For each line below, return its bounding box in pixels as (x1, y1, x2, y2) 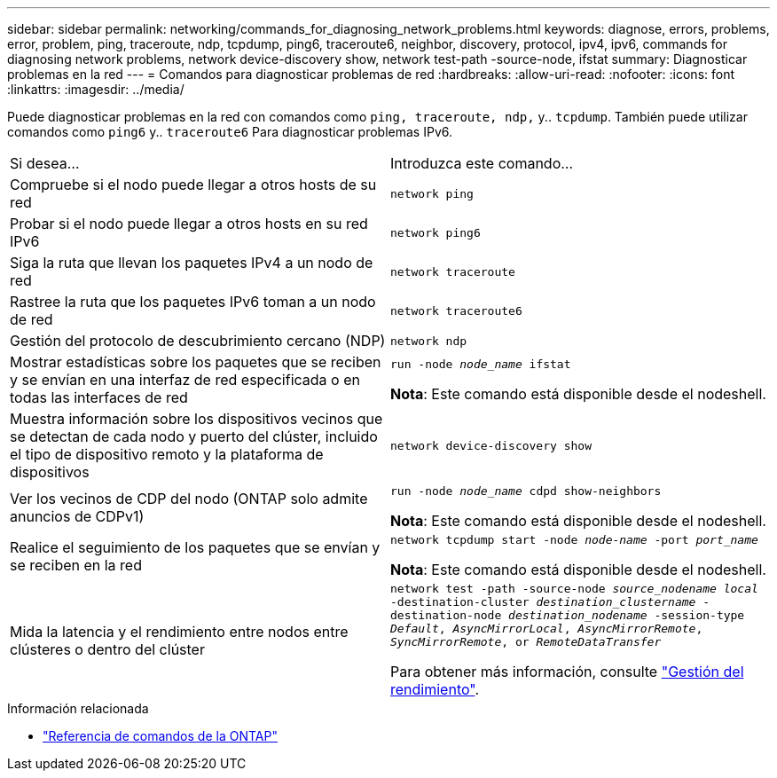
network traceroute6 (390, 303, 522, 318)
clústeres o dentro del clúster (10, 640, 205, 658)
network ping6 (390, 225, 481, 240)
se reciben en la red (10, 555, 142, 574)
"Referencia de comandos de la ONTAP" (43, 728, 278, 743)
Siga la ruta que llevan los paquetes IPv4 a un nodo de (10, 254, 373, 271)
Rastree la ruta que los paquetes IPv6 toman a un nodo (10, 293, 376, 310)
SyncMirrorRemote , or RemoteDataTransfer (390, 635, 662, 648)
